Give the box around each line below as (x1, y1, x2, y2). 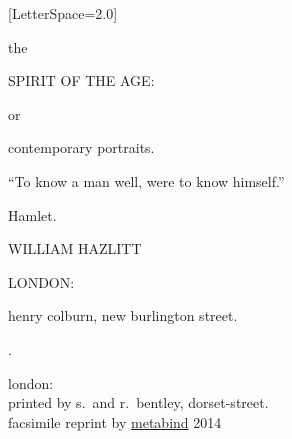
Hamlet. (8, 204, 57, 225)
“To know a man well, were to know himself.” (8, 170, 285, 191)
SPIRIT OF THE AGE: (8, 70, 155, 91)
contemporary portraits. (8, 137, 155, 158)
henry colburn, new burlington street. (8, 305, 238, 326)
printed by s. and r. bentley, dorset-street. (8, 392, 269, 413)
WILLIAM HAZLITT (8, 238, 142, 259)
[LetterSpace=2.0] (8, 3, 118, 23)
